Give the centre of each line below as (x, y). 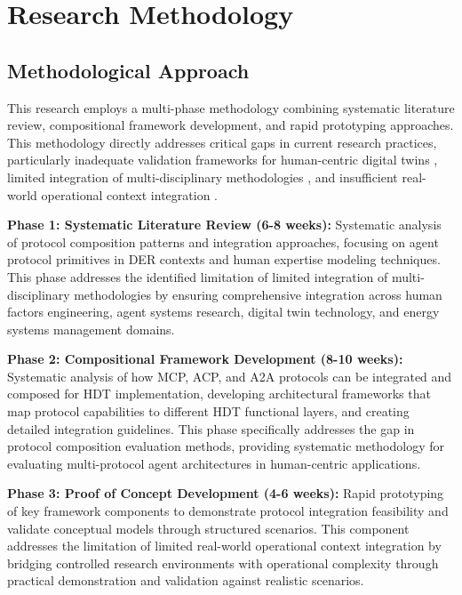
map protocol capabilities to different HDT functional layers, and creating (208, 411)
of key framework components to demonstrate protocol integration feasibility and (228, 511)
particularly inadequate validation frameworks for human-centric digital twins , (223, 160)
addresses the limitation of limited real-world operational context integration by (224, 546)
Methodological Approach (128, 70)
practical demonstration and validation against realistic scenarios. (186, 580)
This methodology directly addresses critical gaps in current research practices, (222, 142)
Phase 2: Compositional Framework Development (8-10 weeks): (205, 359)
